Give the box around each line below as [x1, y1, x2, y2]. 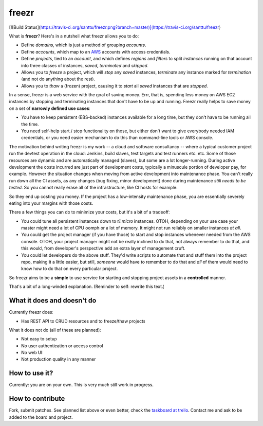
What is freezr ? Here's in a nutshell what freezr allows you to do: [9, 33, 139, 39]
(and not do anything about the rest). [21, 76, 95, 82]
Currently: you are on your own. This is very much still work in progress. [9, 382, 154, 388]
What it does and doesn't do [9, 297, 96, 305]
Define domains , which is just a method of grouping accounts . [21, 42, 146, 48]
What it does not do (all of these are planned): [9, 327, 101, 333]
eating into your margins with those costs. [9, 200, 94, 206]
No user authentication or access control [21, 343, 103, 349]
